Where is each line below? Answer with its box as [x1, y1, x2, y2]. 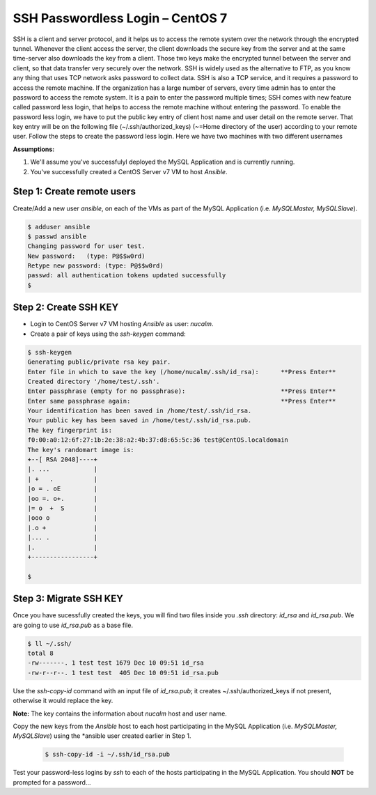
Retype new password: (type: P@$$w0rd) [27, 262, 164, 270]
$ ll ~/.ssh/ [27, 640, 72, 647]
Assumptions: [13, 145, 55, 153]
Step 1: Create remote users [13, 185, 136, 198]
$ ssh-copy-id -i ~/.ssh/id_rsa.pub [45, 750, 171, 759]
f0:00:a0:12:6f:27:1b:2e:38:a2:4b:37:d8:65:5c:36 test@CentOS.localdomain [27, 436, 289, 444]
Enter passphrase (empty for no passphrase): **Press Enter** [27, 387, 336, 395]
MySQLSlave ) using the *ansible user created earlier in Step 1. [13, 732, 191, 740]
